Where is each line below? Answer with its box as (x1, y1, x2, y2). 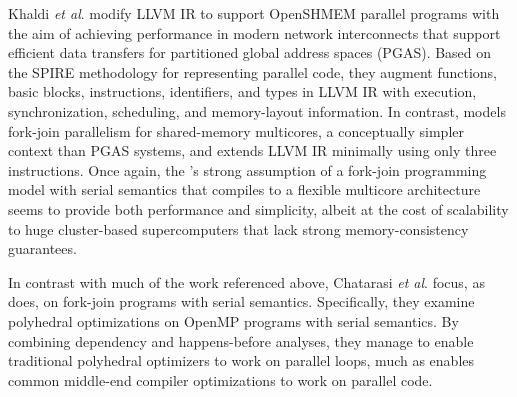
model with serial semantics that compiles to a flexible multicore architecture (8, 179, 481, 200)
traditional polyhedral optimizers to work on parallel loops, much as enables (8, 350, 475, 371)
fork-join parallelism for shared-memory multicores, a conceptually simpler (8, 120, 464, 141)
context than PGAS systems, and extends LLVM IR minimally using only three (8, 140, 497, 161)
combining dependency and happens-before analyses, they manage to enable (8, 330, 474, 351)
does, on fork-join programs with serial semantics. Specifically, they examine (8, 291, 475, 312)
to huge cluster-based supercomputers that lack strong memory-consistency (8, 218, 469, 239)
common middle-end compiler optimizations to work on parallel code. (8, 369, 433, 390)
